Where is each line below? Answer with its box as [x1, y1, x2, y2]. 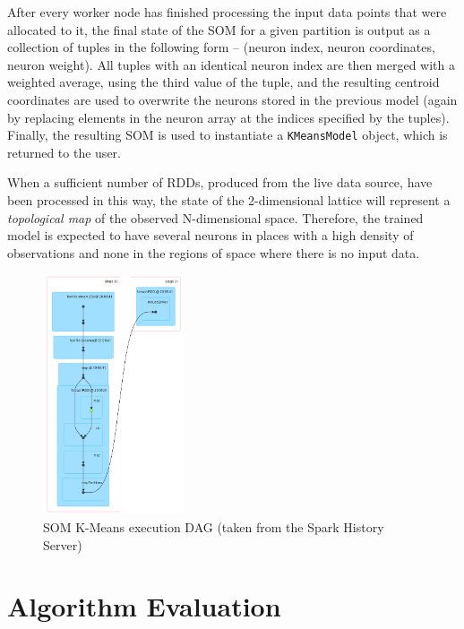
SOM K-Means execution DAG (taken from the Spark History [43, 518, 384, 537]
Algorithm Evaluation [7, 588, 281, 625]
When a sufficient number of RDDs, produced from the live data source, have [7, 173, 433, 192]
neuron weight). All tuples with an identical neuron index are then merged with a [7, 55, 455, 73]
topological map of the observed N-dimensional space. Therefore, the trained [7, 208, 424, 227]
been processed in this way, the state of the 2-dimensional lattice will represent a [7, 191, 451, 209]
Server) [43, 535, 82, 554]
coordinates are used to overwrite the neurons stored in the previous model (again [7, 90, 458, 108]
